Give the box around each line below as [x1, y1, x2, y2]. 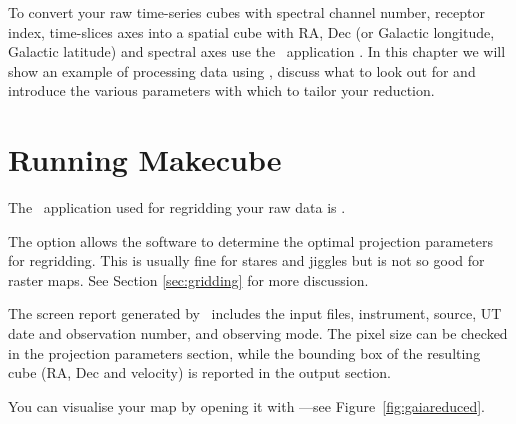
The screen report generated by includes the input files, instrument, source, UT [8, 303, 502, 324]
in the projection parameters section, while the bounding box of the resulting [8, 342, 481, 363]
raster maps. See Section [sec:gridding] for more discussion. [8, 269, 369, 290]
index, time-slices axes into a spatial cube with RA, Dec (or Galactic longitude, [8, 21, 495, 42]
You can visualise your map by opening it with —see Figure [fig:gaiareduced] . [8, 395, 485, 416]
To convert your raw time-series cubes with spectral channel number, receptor [8, 2, 485, 22]
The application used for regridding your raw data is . [8, 197, 346, 218]
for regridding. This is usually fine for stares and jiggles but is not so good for [8, 250, 485, 271]
